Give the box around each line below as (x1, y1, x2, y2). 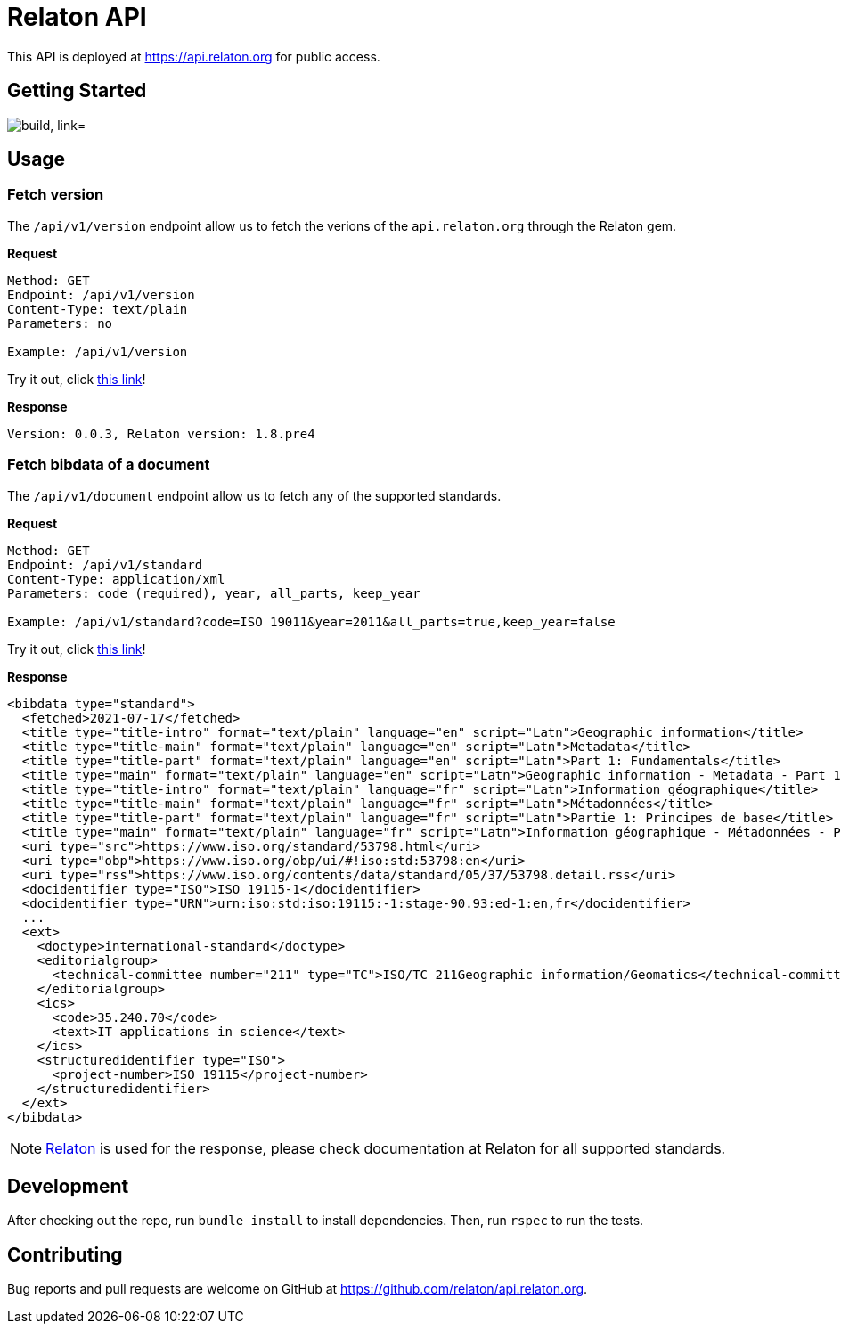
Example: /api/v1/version (7, 344, 188, 359)
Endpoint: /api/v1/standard (7, 557, 203, 572)
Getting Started (7, 79, 147, 102)
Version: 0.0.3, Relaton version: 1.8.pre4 (7, 426, 315, 441)
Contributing (7, 1243, 123, 1266)
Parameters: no (7, 315, 113, 331)
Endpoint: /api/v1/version (7, 287, 195, 302)
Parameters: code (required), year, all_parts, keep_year (7, 585, 420, 600)
